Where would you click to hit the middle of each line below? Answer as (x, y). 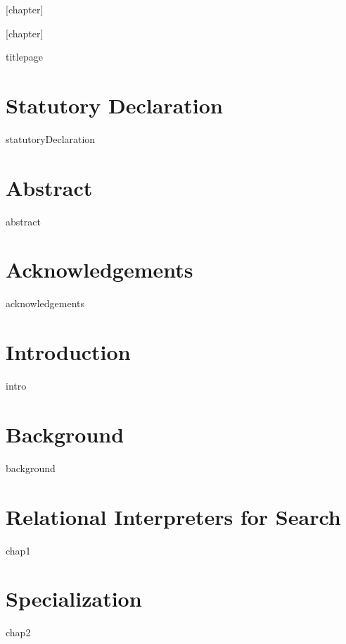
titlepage (24, 57)
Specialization (74, 599)
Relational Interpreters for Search (173, 516)
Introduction (68, 352)
